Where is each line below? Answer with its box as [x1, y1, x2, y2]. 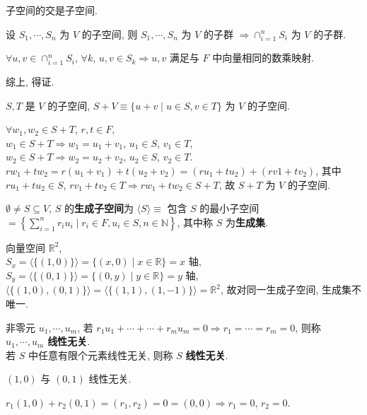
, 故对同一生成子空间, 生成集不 [220, 282, 362, 297]
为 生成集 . [225, 214, 268, 229]
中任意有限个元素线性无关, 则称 [28, 347, 173, 362]
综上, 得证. [6, 74, 54, 89]
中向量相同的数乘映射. [212, 50, 315, 65]
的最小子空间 [199, 201, 260, 216]
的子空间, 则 [81, 26, 138, 41]
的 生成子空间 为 [64, 201, 134, 216]
